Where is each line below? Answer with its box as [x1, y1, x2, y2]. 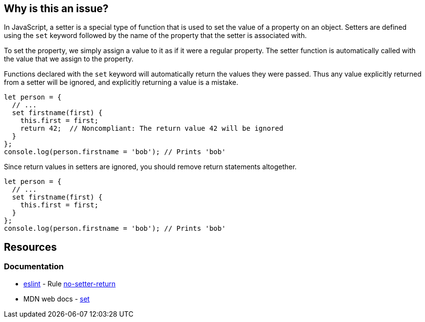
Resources [4, 241, 57, 253]
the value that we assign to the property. [4, 55, 134, 63]
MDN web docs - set [23, 294, 90, 303]
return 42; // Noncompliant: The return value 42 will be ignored [20, 124, 284, 133]
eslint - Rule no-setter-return [23, 279, 116, 288]
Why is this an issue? [4, 2, 109, 15]
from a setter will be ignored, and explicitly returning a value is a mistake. [4, 78, 238, 87]
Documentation [4, 262, 64, 272]
